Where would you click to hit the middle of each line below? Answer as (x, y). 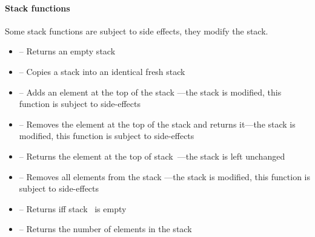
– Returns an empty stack (67, 51)
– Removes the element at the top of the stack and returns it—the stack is (157, 124)
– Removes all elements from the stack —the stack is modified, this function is (164, 176)
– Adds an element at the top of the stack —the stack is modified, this (150, 92)
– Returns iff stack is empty (73, 208)
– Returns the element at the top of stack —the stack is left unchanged (152, 156)
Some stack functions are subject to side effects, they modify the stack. (137, 31)
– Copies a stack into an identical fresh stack (102, 71)
